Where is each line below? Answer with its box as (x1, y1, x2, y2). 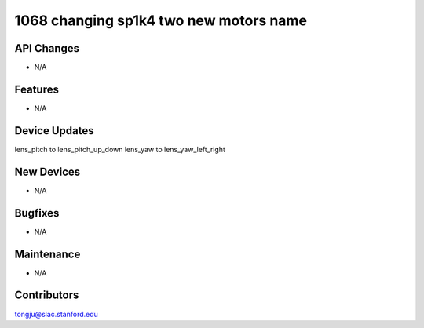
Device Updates (14, 124, 94, 137)
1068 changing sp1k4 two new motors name (14, 12, 308, 29)
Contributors (14, 289, 79, 302)
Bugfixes (14, 206, 60, 220)
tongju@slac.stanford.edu (14, 309, 98, 319)
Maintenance (14, 247, 81, 261)
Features (14, 82, 59, 96)
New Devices (14, 165, 81, 178)
